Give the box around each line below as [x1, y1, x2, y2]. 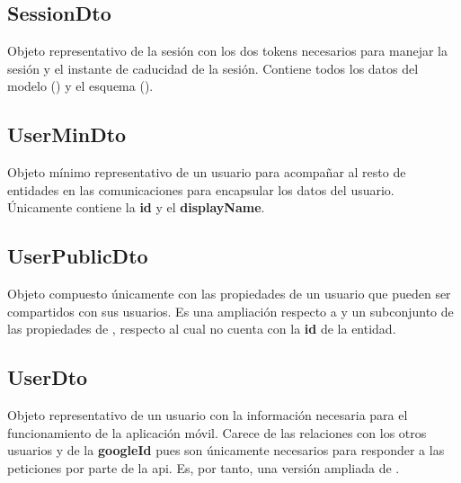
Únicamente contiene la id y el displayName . [7, 198, 265, 217]
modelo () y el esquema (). [7, 76, 154, 95]
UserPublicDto [7, 242, 148, 270]
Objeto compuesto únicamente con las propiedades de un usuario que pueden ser [7, 284, 451, 303]
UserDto [7, 363, 88, 391]
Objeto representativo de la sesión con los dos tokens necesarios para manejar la [7, 41, 448, 60]
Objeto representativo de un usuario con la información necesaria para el [7, 406, 408, 425]
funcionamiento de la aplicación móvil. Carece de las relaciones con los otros [7, 423, 427, 442]
